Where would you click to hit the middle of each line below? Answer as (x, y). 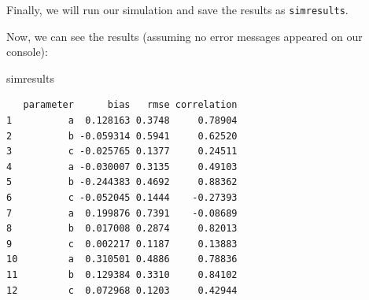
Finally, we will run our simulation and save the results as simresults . (177, 9)
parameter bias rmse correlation (130, 105)
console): (27, 52)
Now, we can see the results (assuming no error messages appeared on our (184, 36)
